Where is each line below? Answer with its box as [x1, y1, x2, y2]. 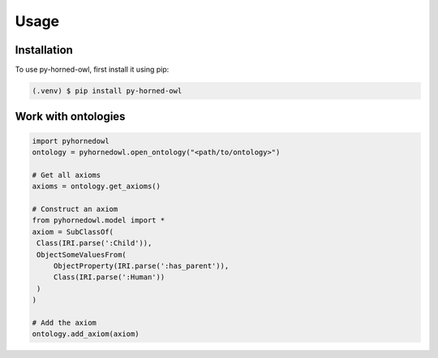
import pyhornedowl [32, 136, 109, 145]
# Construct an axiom [32, 204, 118, 214]
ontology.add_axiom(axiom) [32, 330, 140, 339]
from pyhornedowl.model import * [32, 216, 165, 225]
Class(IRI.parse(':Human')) [53, 273, 165, 282]
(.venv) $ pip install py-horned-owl [32, 86, 182, 96]
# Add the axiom [32, 317, 97, 327]
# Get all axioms [32, 170, 101, 179]
